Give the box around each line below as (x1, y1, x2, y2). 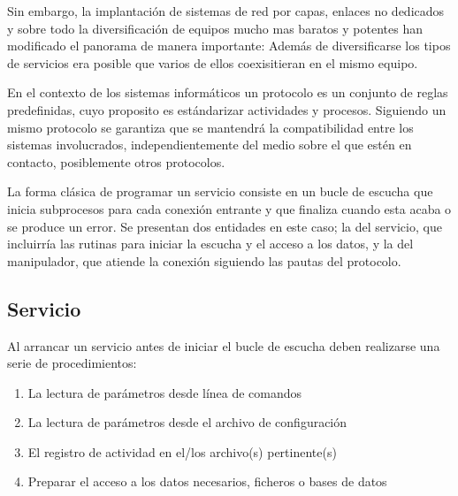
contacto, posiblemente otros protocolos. (7, 152, 225, 171)
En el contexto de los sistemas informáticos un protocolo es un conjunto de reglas (7, 83, 448, 102)
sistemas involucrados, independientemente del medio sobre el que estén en (7, 135, 412, 154)
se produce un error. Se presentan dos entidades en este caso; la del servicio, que (7, 217, 442, 235)
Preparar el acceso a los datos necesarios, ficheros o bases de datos (27, 472, 387, 491)
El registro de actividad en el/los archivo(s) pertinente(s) (27, 442, 337, 461)
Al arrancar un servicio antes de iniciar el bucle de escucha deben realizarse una (7, 336, 440, 355)
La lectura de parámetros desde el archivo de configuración (27, 413, 347, 431)
